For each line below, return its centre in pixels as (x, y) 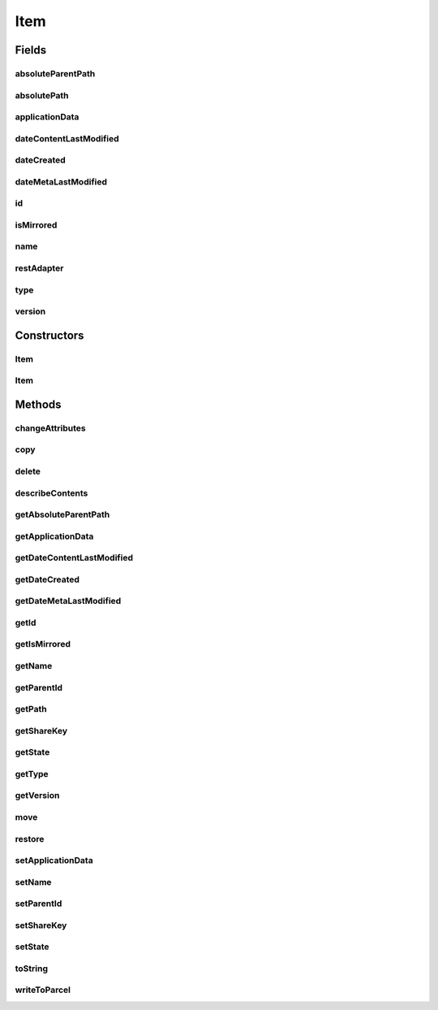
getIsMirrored (43, 644)
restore (30, 839)
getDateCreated (47, 579)
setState (32, 947)
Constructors (49, 335)
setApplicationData (54, 860)
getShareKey (41, 730)
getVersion (37, 795)
